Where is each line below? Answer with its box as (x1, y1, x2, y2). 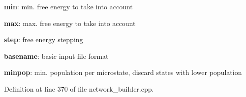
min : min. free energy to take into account (4, 1, 133, 11)
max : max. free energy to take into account (4, 18, 136, 28)
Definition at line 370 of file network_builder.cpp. (4, 83, 154, 94)
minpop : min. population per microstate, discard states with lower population (4, 67, 242, 77)
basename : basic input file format (4, 50, 109, 61)
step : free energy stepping (4, 34, 83, 45)
